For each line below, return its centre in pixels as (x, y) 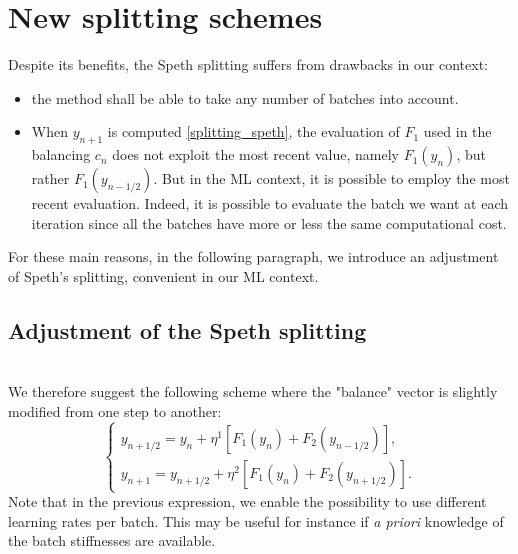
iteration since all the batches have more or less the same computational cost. (269, 222)
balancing (61, 154)
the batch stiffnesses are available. (112, 540)
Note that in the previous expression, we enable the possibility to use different (247, 501)
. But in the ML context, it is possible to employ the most (331, 178)
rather (50, 178)
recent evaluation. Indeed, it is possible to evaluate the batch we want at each (270, 203)
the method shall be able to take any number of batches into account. (245, 97)
